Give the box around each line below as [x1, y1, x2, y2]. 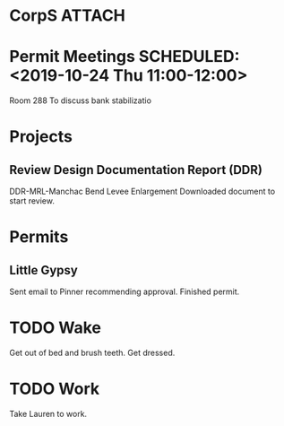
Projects [9, 126, 73, 147]
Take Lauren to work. [9, 409, 88, 419]
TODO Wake [9, 317, 101, 338]
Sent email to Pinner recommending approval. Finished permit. [9, 286, 240, 297]
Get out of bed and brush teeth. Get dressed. [9, 347, 176, 359]
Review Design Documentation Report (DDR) [9, 162, 262, 178]
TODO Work [9, 378, 100, 399]
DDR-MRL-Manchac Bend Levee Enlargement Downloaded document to [9, 186, 276, 197]
